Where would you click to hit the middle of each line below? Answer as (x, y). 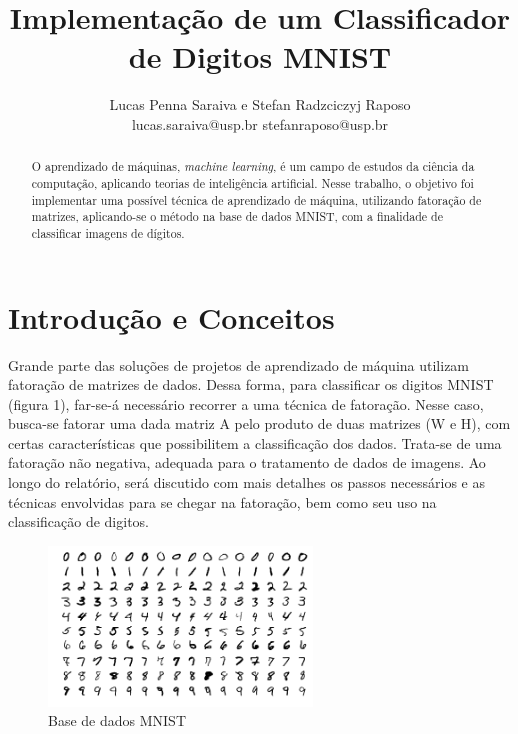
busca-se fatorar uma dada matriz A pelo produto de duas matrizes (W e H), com (259, 423)
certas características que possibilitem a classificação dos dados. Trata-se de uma (255, 442)
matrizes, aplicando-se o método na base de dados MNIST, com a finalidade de (237, 216)
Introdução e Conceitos (171, 316)
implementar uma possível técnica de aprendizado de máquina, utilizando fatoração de (256, 199)
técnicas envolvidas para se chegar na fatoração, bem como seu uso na (222, 501)
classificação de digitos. (78, 521)
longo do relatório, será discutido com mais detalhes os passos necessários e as (246, 482)
